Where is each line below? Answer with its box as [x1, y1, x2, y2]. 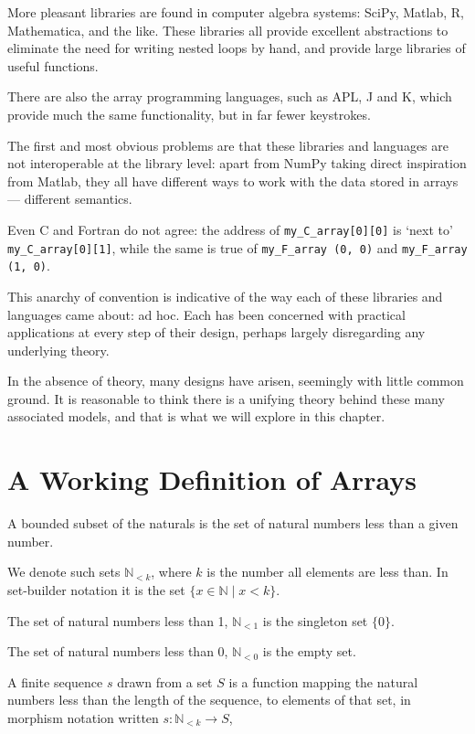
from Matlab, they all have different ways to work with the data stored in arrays [7, 171, 459, 190]
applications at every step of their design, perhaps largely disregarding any [7, 323, 426, 342]
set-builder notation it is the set [7, 580, 185, 599]
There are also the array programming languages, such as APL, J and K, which [7, 87, 452, 106]
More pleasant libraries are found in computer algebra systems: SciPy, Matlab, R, [7, 3, 464, 21]
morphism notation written [7, 707, 159, 727]
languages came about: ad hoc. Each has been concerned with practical [7, 304, 406, 324]
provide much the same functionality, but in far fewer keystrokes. [7, 104, 371, 123]
